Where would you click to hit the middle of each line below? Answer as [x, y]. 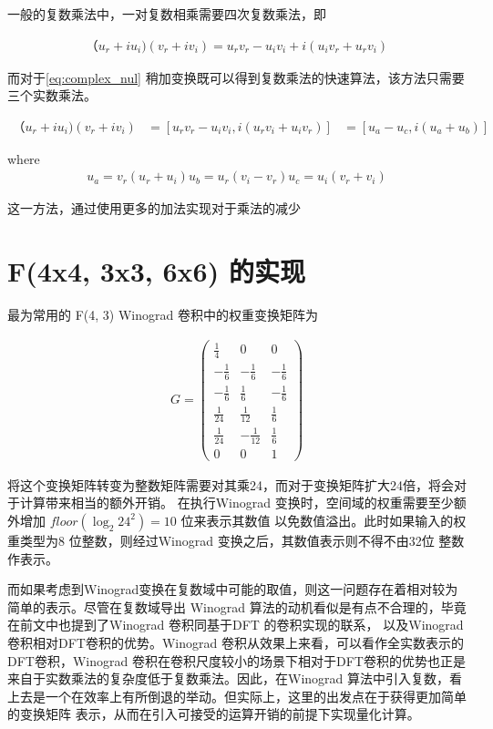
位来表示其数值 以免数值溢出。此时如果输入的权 [324, 520]
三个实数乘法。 [52, 95]
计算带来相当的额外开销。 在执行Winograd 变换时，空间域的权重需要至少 [236, 503]
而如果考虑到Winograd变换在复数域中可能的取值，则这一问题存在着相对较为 [233, 589]
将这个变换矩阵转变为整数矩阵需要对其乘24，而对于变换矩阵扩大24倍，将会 [231, 484]
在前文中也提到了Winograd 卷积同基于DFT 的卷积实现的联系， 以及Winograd [236, 625]
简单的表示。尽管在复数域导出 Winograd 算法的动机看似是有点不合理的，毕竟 [237, 606]
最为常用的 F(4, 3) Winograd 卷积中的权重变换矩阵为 [163, 315]
